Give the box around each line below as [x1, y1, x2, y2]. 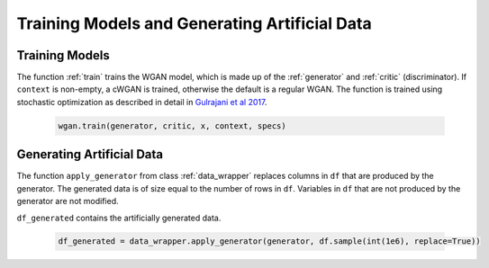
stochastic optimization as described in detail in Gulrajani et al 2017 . [16, 96, 267, 107]
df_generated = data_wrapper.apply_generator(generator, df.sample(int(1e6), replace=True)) [58, 237, 481, 246]
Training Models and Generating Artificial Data [16, 13, 373, 33]
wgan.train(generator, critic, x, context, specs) [58, 121, 287, 130]
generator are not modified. [16, 196, 119, 207]
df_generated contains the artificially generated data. [16, 212, 222, 223]
